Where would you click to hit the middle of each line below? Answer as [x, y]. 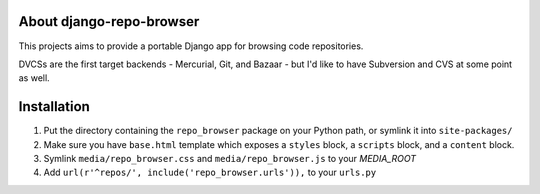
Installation [54, 106]
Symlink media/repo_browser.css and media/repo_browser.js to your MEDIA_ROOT [230, 158]
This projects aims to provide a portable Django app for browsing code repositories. [191, 46]
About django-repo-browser [109, 21]
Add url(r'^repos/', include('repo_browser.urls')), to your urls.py [210, 172]
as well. [34, 78]
